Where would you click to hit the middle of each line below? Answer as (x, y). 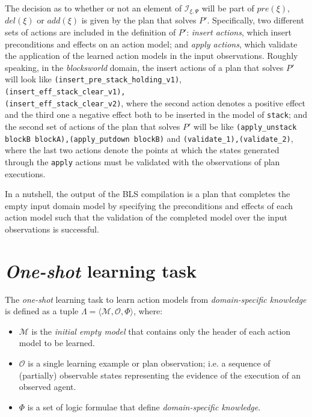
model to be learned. (57, 343)
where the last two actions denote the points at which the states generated (142, 150)
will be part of (228, 8)
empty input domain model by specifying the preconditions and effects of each (149, 205)
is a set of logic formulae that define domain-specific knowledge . (144, 406)
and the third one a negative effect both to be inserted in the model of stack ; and (156, 114)
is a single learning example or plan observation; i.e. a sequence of (149, 363)
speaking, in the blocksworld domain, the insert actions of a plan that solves (144, 67)
